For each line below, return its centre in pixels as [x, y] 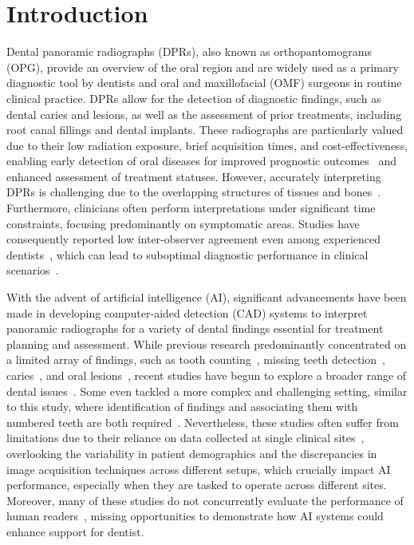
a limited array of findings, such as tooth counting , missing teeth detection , [196, 359]
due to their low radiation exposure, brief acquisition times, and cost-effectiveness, [207, 145]
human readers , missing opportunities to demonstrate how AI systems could [195, 516]
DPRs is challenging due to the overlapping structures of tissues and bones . [194, 192]
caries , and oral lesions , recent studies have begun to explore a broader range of [207, 375]
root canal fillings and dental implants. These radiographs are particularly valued [205, 130]
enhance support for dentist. [75, 531]
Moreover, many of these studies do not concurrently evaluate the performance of [205, 500]
